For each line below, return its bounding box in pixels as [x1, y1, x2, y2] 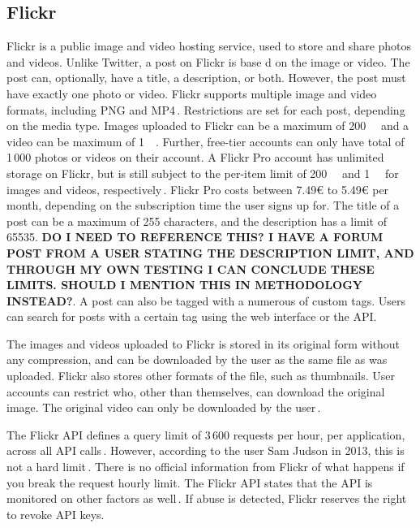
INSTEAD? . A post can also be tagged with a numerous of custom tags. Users [6, 292, 406, 309]
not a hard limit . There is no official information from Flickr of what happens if [6, 458, 405, 475]
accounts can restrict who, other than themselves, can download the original [6, 383, 385, 400]
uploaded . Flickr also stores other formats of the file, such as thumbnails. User [6, 367, 395, 384]
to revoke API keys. [6, 505, 105, 522]
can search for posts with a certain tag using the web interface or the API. [6, 308, 377, 325]
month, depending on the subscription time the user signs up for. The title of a [6, 197, 400, 214]
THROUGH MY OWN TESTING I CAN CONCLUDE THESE [6, 260, 375, 277]
